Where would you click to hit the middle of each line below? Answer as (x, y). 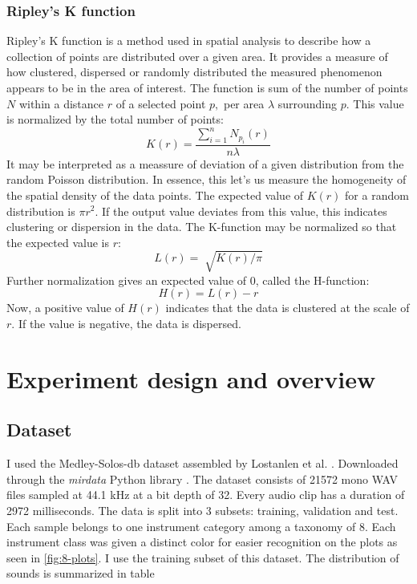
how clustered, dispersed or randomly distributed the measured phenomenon (194, 72)
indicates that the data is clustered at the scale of (287, 308)
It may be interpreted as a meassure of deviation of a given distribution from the (205, 163)
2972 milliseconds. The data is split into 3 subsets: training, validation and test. (202, 510)
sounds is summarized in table (81, 573)
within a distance (61, 103)
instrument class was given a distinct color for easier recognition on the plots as (202, 542)
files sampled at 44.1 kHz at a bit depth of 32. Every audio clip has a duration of (206, 495)
